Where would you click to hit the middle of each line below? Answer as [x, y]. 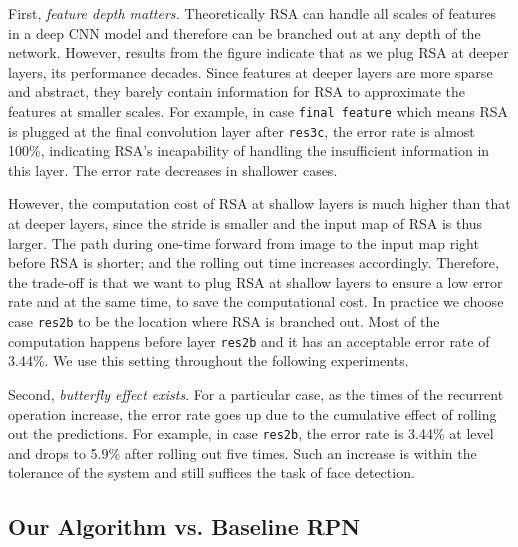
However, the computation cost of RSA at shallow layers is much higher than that [259, 203]
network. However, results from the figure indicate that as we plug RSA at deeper [258, 52]
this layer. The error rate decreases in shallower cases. [173, 169]
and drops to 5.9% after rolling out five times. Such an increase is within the [242, 452]
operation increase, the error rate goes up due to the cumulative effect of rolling [252, 413]
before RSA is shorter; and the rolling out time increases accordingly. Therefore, [253, 262]
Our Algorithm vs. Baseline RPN [184, 526]
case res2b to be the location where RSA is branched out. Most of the [224, 321]
